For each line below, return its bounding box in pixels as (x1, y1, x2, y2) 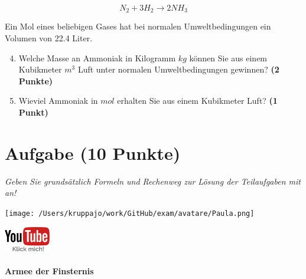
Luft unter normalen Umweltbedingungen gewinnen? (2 (77, 63, 279, 76)
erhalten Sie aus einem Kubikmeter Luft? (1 (117, 94, 278, 107)
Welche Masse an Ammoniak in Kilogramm (18, 51, 176, 64)
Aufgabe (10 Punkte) (5, 140, 181, 165)
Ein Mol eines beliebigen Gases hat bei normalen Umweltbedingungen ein (5, 20, 271, 32)
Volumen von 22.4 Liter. (5, 32, 93, 44)
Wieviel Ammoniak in (18, 94, 98, 107)
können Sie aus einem (189, 51, 268, 64)
